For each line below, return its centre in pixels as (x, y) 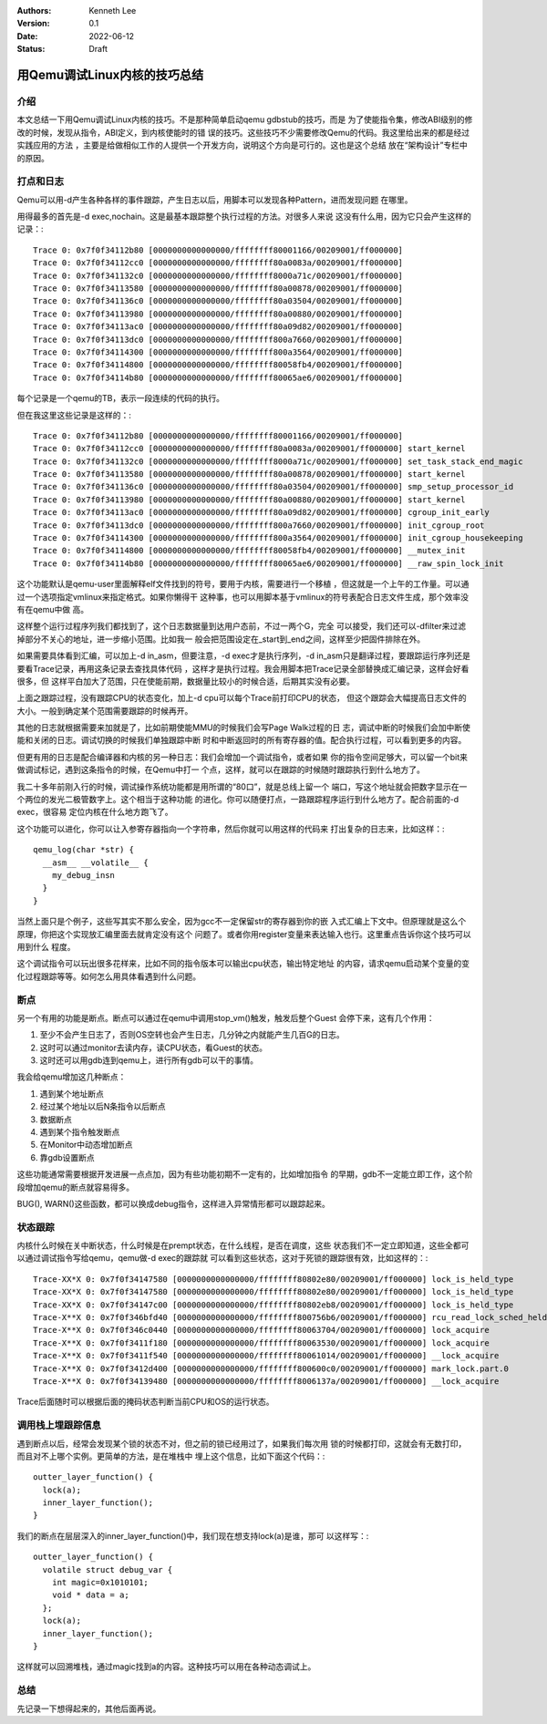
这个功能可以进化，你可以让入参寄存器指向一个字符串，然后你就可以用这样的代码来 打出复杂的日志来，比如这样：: (231, 829)
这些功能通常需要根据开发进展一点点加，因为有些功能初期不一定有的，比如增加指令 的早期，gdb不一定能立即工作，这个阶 (245, 1174)
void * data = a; (90, 1595)
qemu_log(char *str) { (84, 850)
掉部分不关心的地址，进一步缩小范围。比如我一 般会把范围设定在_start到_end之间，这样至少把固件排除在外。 (221, 639)
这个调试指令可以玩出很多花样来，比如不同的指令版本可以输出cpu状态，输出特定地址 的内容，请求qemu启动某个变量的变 (243, 964)
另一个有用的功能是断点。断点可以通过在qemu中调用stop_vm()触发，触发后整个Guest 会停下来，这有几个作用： (226, 1017)
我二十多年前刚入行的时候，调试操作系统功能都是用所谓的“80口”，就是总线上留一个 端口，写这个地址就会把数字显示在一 (242, 786)
